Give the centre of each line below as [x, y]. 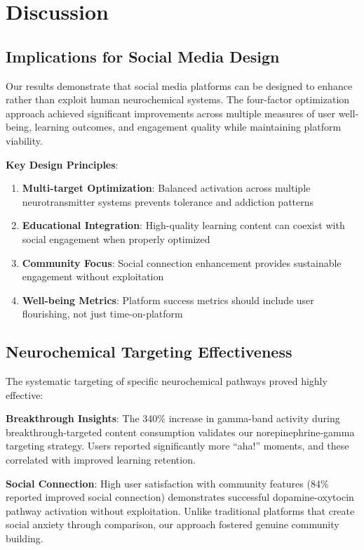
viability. [24, 140]
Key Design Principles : [62, 164]
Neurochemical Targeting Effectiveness [149, 352]
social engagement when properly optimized [116, 238]
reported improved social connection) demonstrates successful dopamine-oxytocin [180, 497]
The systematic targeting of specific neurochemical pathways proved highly [167, 381]
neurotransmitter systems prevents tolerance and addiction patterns [168, 201]
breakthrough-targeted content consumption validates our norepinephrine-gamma [180, 432]
